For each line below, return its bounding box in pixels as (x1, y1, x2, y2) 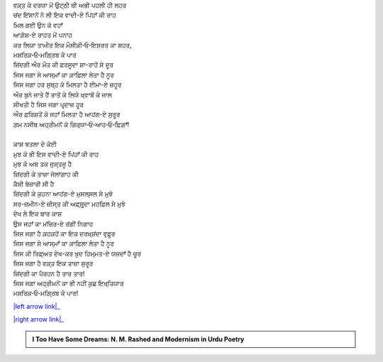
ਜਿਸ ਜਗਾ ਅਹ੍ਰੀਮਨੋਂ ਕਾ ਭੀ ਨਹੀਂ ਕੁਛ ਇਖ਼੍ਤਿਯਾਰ (13, 279, 124, 287)
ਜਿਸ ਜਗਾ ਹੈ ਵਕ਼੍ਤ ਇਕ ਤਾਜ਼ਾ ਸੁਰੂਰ (13, 259, 94, 268)
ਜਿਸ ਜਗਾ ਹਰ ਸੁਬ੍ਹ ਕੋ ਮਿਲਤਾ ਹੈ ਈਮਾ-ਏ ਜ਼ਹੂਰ (13, 80, 122, 89)
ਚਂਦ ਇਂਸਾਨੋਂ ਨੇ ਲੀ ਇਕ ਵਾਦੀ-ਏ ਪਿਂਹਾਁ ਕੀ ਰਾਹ (13, 11, 116, 19)
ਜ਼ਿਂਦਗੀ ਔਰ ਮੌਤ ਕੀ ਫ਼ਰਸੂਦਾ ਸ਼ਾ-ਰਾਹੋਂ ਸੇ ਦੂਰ (13, 60, 113, 69)
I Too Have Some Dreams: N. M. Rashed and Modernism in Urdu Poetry (32, 334, 245, 344)
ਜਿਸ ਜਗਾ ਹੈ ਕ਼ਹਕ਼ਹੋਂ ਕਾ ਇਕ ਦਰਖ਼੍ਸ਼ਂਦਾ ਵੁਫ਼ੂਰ (13, 229, 116, 238)
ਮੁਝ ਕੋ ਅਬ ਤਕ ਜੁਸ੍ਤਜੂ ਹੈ (13, 160, 72, 168)
